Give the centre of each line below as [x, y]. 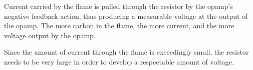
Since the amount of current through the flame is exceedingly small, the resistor [126, 52]
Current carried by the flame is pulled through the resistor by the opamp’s [118, 6]
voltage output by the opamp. [50, 35]
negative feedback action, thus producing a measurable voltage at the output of [126, 16]
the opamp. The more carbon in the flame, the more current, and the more [119, 26]
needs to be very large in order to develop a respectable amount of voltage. [119, 61]
